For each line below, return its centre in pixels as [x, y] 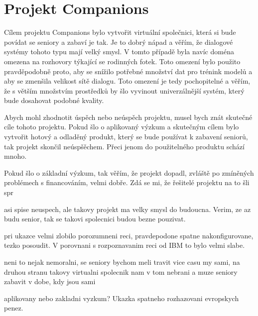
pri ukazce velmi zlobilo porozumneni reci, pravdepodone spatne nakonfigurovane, [129, 235]
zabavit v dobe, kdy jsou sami [50, 281]
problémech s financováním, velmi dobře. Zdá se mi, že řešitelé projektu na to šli [127, 182]
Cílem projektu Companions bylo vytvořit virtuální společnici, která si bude [120, 32]
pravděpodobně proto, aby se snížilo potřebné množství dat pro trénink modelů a [128, 71]
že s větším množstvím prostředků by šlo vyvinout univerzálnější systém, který [124, 90]
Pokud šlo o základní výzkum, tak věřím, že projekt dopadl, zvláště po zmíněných [129, 172]
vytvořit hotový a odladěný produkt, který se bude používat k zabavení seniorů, [126, 137]
